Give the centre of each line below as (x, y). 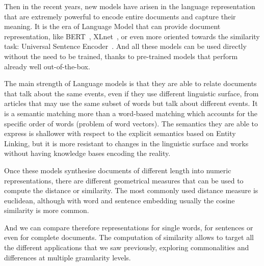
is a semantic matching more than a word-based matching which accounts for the (131, 113)
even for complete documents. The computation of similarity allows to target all (129, 237)
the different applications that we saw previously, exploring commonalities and (127, 247)
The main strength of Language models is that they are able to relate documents (130, 83)
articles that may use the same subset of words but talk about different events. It (131, 103)
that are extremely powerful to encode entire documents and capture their (120, 16)
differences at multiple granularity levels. (68, 257)
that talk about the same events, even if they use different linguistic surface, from (131, 93)
